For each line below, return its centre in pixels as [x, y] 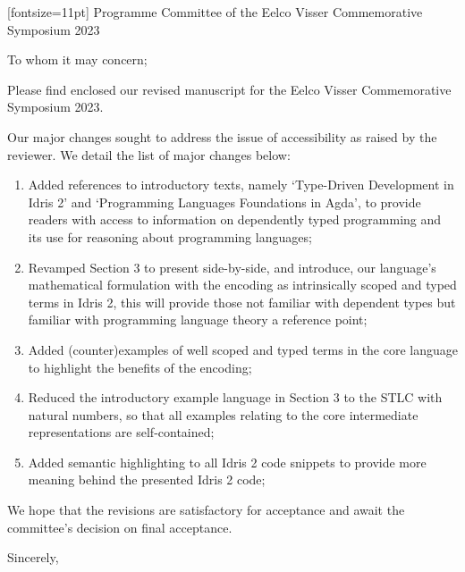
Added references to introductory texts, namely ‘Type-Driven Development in [241, 185]
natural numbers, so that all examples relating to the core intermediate [223, 414]
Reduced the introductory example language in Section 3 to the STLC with [235, 397]
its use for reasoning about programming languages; [170, 236]
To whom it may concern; [77, 59]
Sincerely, [33, 557]
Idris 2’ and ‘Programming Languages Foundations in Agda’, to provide [224, 202]
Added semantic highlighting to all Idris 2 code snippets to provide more [227, 462]
